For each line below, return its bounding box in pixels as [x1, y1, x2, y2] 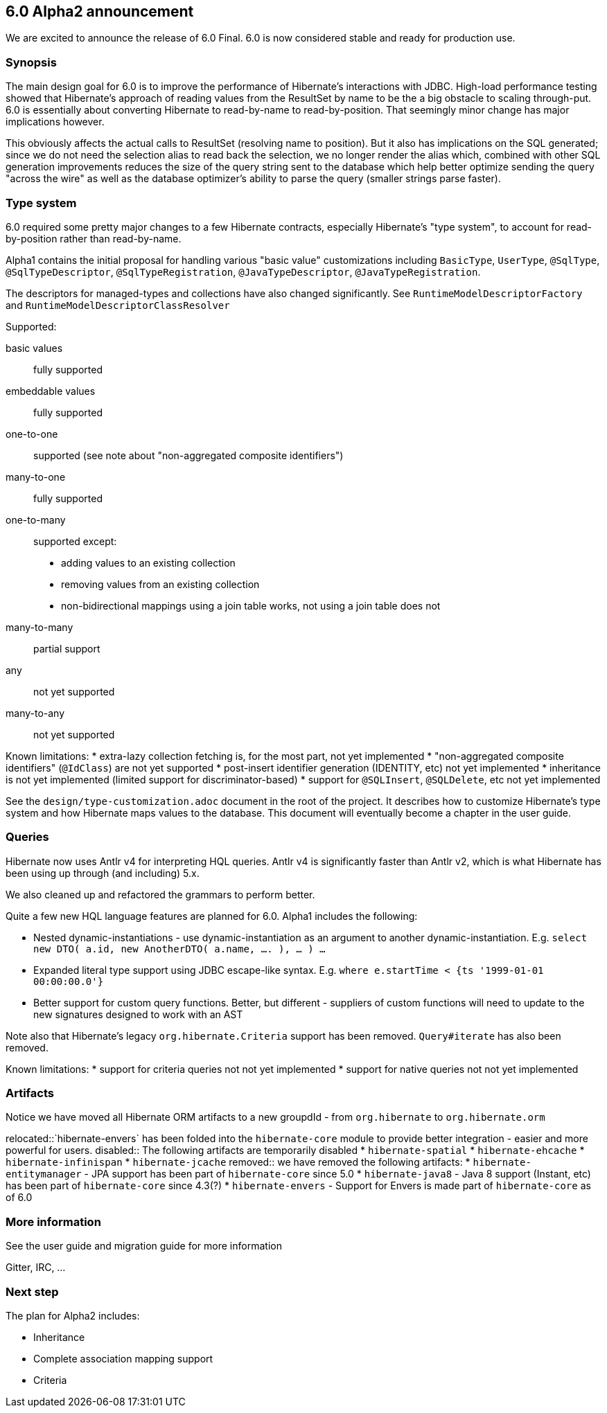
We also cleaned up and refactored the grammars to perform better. [6, 888, 315, 900]
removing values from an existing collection [61, 578, 260, 590]
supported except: [33, 535, 117, 547]
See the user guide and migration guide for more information [6, 1240, 282, 1252]
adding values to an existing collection [61, 556, 236, 569]
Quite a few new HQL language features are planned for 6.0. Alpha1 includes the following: [6, 909, 418, 922]
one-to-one [6, 427, 58, 440]
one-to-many [6, 513, 66, 526]
